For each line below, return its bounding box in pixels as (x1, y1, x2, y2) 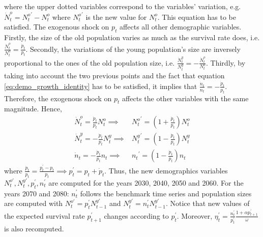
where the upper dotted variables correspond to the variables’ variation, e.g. (4, 1, 241, 11)
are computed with (4, 198, 63, 209)
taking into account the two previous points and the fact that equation (4, 70, 225, 81)
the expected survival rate (4, 210, 85, 221)
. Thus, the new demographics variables (104, 165, 228, 175)
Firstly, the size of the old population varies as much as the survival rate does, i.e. (4, 32, 260, 42)
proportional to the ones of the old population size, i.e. (4, 57, 175, 68)
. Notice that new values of (165, 198, 250, 209)
